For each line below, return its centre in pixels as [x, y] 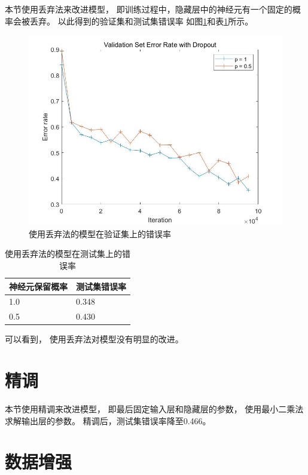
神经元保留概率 [38, 286]
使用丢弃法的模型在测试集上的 [63, 254]
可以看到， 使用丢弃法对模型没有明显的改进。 [94, 339]
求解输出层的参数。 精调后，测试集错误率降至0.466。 [108, 420]
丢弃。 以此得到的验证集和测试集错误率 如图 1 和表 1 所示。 [141, 21]
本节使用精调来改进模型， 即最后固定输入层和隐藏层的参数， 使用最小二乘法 [154, 409]
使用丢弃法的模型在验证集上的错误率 [100, 233]
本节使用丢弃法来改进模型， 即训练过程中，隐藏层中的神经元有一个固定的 [149, 9]
